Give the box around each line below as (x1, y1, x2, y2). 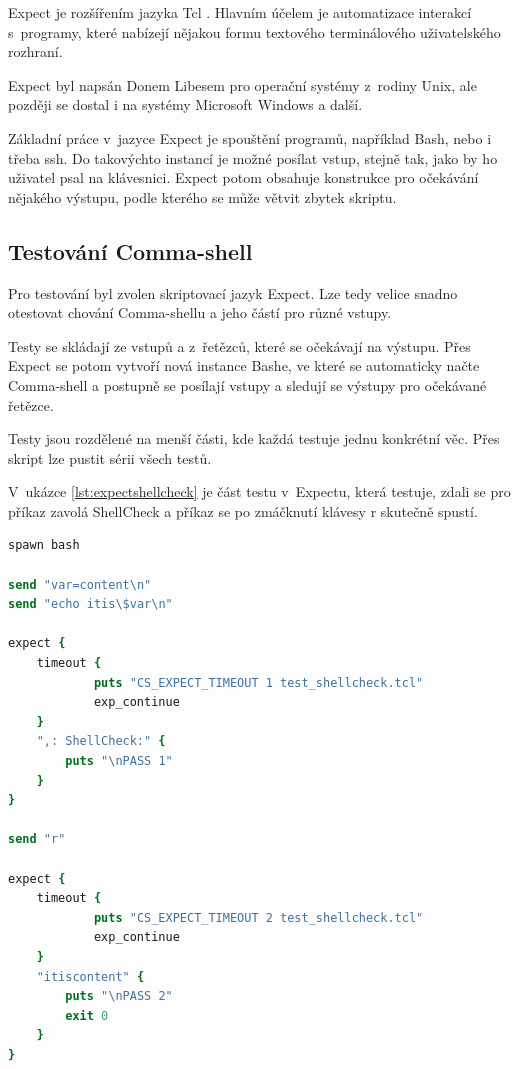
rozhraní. (8, 41, 63, 62)
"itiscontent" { (36, 969, 145, 984)
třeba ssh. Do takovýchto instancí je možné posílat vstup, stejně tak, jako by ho (8, 147, 498, 168)
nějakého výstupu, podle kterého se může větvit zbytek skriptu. (8, 186, 397, 207)
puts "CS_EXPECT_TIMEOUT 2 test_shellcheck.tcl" (93, 910, 424, 925)
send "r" (8, 832, 66, 847)
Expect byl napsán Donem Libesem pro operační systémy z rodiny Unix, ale (8, 74, 477, 95)
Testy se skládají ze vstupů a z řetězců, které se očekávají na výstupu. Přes (8, 335, 471, 356)
